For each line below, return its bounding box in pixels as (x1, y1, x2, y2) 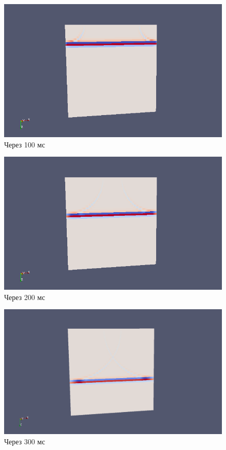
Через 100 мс (4, 139, 45, 149)
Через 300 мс (4, 436, 45, 447)
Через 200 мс (4, 291, 45, 302)
